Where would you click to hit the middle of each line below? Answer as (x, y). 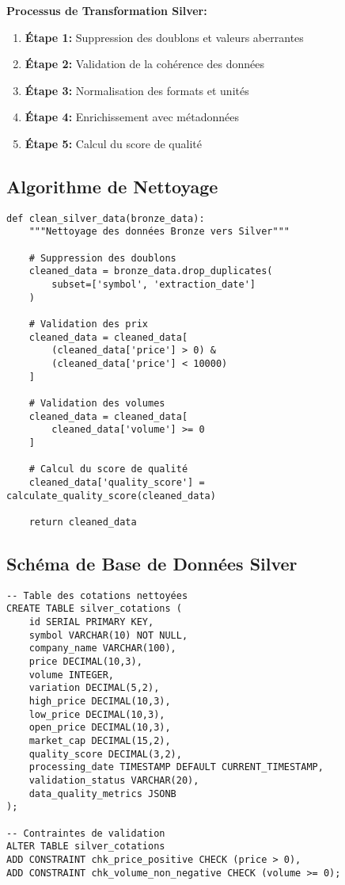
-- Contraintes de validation (86, 833)
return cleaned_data (83, 522)
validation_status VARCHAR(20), (114, 780)
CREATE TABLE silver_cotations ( (94, 609)
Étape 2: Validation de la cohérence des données (144, 64)
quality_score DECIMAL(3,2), (105, 754)
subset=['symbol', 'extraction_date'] (154, 285)
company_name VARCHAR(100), (102, 648)
